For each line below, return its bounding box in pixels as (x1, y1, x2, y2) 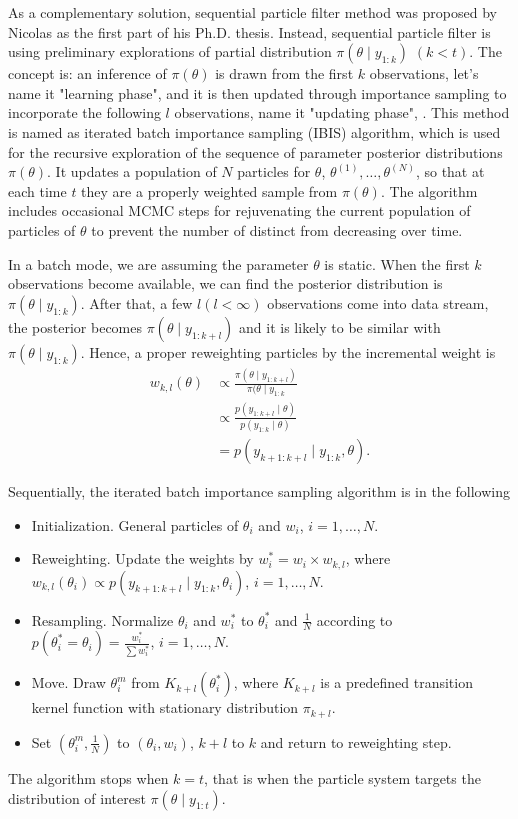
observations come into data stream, (267, 292, 489, 313)
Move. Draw (31, 672, 106, 693)
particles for (237, 161, 311, 182)
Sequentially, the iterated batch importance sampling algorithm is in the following (8, 481, 510, 502)
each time (8, 180, 67, 201)
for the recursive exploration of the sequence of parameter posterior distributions (8, 141, 503, 162)
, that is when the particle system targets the (204, 767, 481, 788)
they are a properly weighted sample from (81, 180, 338, 201)
